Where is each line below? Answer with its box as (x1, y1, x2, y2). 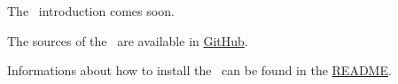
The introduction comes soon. (7, 2, 175, 19)
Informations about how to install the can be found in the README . (7, 61, 392, 80)
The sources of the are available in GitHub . (7, 31, 248, 50)
